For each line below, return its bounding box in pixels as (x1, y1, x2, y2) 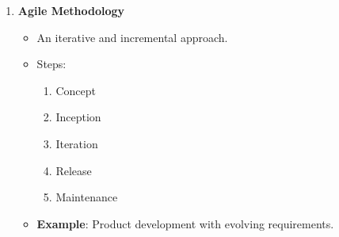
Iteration (55, 135, 98, 151)
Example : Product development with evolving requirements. (36, 215, 334, 231)
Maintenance (55, 189, 118, 205)
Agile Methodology (17, 2, 125, 18)
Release (55, 162, 92, 178)
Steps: (36, 55, 67, 72)
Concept (55, 82, 96, 98)
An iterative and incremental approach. (36, 29, 228, 45)
